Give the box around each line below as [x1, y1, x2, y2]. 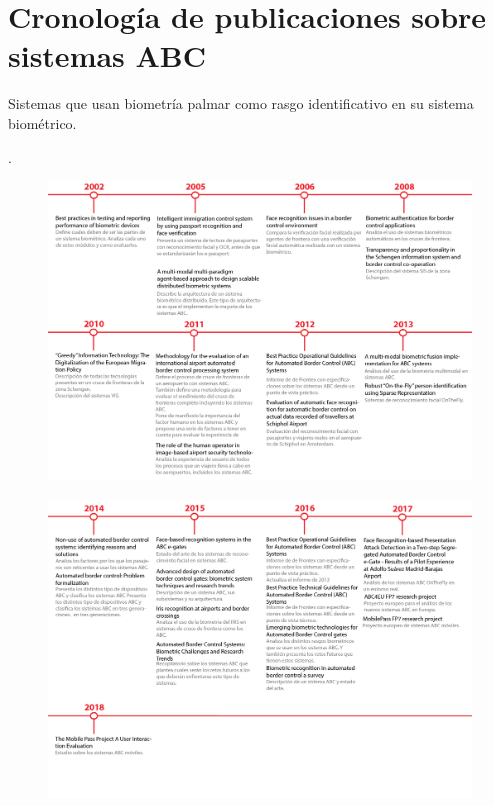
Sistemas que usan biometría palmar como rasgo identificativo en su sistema [8, 93, 474, 114]
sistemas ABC [8, 35, 207, 76]
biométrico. [8, 112, 77, 133]
